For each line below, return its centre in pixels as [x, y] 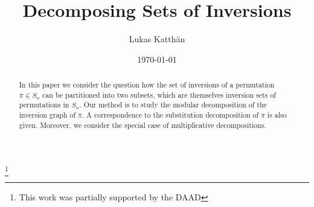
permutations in [44, 105]
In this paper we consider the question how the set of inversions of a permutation [147, 85]
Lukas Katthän [157, 39]
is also [277, 115]
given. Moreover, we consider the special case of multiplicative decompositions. [143, 125]
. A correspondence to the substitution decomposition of [170, 115]
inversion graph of [47, 115]
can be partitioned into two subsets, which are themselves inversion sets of [159, 94]
